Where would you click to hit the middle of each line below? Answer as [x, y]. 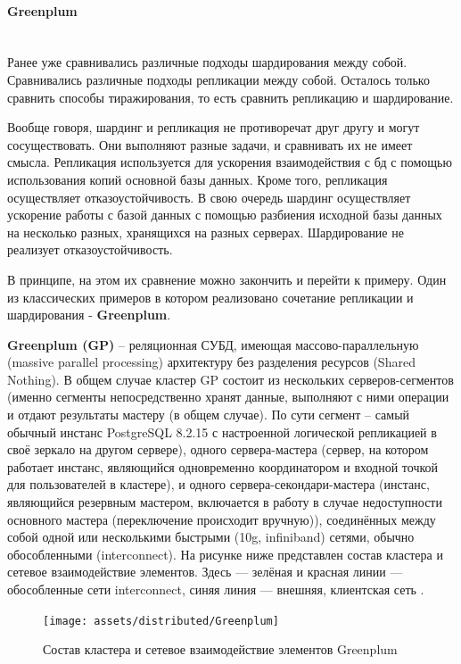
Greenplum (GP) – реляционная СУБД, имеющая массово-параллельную [213, 344]
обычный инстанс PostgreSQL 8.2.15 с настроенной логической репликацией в [222, 432]
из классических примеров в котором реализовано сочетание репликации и [210, 297]
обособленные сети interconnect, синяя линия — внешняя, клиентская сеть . [216, 589]
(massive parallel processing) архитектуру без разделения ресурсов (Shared [211, 362]
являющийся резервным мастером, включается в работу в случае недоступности [225, 502]
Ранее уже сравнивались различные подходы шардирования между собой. [207, 62]
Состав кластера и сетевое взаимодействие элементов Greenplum [220, 649]
